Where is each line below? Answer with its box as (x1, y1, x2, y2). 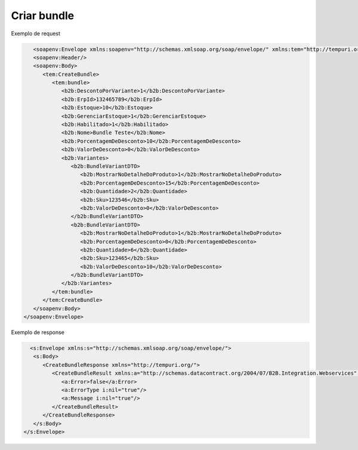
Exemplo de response (11, 329, 65, 336)
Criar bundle (11, 9, 75, 22)
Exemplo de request (11, 30, 61, 37)
